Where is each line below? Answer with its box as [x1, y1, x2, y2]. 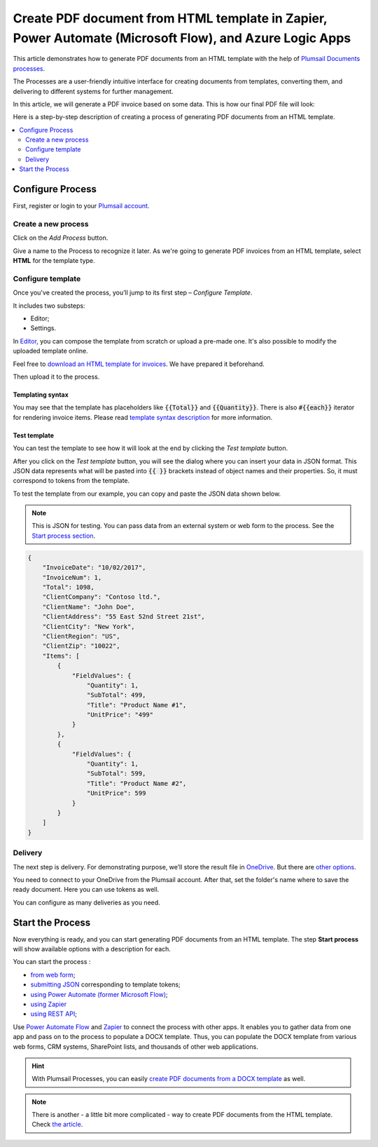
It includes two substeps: [13, 301, 85, 310]
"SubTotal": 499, [86, 691, 146, 699]
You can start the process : [13, 958, 91, 966]
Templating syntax [13, 390, 69, 399]
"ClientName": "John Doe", [42, 603, 136, 611]
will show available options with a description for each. [13, 944, 171, 953]
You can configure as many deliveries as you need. [13, 898, 160, 907]
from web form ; [30, 970, 76, 979]
